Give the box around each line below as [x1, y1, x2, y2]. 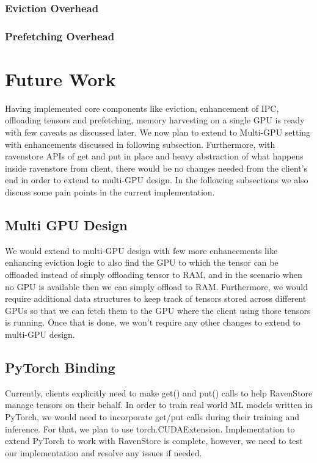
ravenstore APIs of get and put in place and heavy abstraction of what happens [5, 150, 304, 162]
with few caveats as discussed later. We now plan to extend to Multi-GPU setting [5, 126, 311, 138]
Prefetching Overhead [5, 28, 115, 43]
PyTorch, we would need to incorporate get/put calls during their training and [5, 410, 300, 423]
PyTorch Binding [5, 357, 115, 376]
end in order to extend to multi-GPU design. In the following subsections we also [5, 173, 308, 186]
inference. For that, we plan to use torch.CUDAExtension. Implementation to [5, 422, 295, 435]
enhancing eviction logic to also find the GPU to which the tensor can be [5, 256, 279, 269]
